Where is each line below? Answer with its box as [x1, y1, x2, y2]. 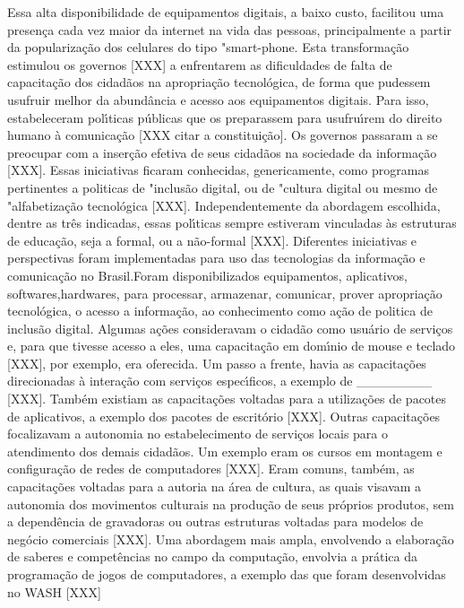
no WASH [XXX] [7, 582, 102, 601]
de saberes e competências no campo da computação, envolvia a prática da [7, 547, 417, 566]
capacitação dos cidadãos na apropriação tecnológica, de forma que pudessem [7, 73, 431, 91]
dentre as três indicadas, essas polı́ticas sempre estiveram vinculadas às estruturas [7, 213, 457, 232]
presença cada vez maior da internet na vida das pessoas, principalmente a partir [7, 20, 452, 39]
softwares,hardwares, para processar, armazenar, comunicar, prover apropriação [7, 283, 443, 302]
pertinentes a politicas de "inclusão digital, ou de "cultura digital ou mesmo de [7, 178, 438, 196]
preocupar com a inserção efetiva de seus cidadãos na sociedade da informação [7, 143, 437, 161]
